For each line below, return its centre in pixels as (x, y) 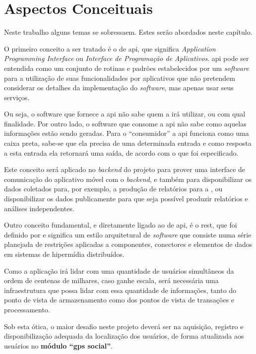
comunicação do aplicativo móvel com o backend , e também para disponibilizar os (128, 179)
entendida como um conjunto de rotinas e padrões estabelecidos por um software (127, 68)
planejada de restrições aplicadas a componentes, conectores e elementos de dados (128, 244)
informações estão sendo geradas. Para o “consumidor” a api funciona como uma (127, 133)
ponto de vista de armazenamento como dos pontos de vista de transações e (119, 300)
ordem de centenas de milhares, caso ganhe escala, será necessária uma (111, 280)
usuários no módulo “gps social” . (59, 345)
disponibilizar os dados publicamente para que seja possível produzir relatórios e (126, 199)
